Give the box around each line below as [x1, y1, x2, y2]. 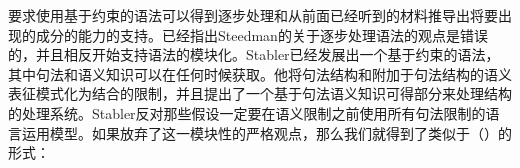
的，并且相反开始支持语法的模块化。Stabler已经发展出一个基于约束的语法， [8, 44, 500, 65]
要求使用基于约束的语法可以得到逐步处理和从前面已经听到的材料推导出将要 [8, 5, 498, 25]
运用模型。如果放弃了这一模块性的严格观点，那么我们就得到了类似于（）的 [21, 122, 512, 143]
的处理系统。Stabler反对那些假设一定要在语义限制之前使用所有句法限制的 [8, 102, 486, 123]
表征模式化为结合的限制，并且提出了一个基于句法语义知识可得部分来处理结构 [8, 83, 512, 104]
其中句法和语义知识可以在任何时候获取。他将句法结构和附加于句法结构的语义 [8, 63, 512, 84]
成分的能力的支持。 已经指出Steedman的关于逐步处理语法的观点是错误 [35, 24, 488, 45]
